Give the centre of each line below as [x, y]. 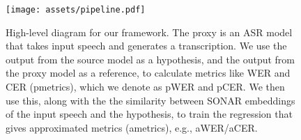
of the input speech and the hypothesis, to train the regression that [149, 114]
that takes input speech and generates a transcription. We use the [146, 46]
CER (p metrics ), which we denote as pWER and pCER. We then [145, 87]
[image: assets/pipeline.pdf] [76, 10]
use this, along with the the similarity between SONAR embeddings [150, 100]
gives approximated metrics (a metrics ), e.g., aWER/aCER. [132, 127]
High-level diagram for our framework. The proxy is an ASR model [149, 32]
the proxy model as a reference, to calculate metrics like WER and [148, 73]
